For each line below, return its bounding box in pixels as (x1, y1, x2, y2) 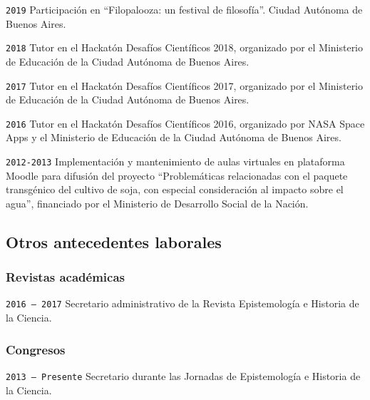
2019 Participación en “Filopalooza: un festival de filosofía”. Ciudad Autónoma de (6, 2, 363, 16)
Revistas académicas (6, 268, 125, 286)
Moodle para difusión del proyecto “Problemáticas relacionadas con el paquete (6, 168, 348, 183)
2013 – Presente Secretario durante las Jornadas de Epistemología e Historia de (6, 368, 361, 383)
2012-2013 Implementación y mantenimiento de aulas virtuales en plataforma (6, 154, 345, 168)
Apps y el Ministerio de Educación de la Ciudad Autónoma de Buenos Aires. (6, 130, 341, 145)
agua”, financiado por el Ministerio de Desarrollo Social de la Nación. (6, 195, 309, 210)
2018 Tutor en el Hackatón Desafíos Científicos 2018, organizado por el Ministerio (6, 40, 364, 55)
